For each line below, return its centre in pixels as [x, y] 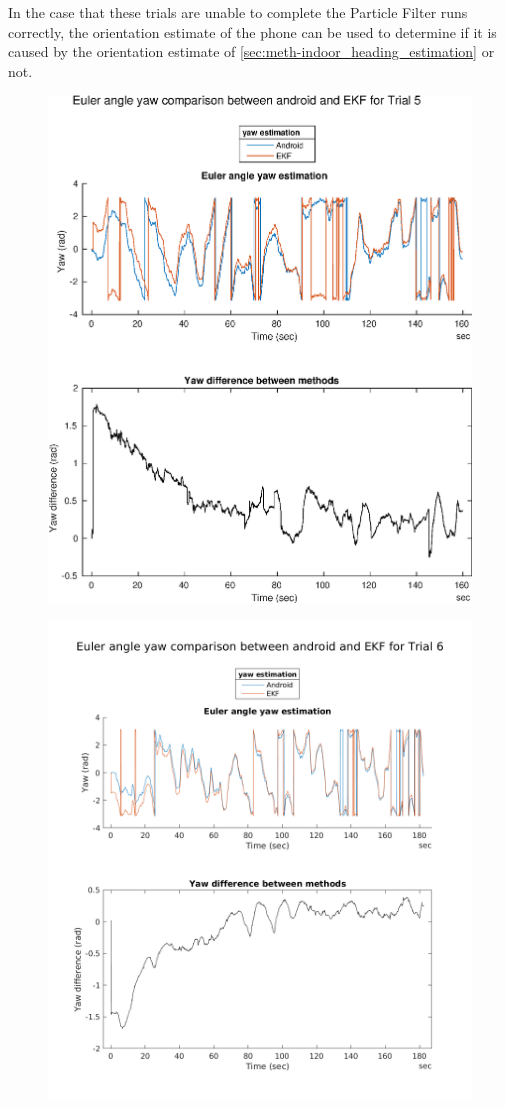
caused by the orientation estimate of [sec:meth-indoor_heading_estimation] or [251, 51]
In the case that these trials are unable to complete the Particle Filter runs [238, 12]
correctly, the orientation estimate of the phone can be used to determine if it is [252, 31]
